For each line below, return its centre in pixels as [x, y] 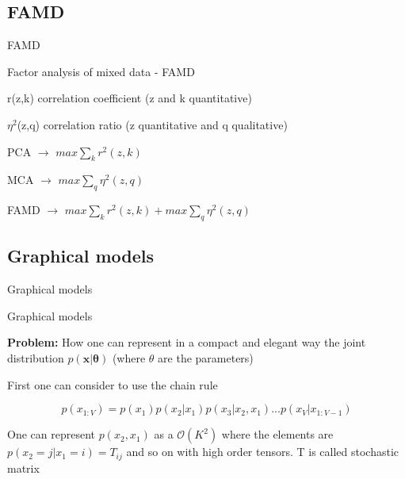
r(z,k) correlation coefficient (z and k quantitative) [130, 98]
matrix [23, 468]
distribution [36, 357]
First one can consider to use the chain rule [113, 384]
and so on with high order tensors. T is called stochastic [263, 452]
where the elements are [277, 434]
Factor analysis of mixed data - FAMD [101, 71]
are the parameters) [206, 357]
